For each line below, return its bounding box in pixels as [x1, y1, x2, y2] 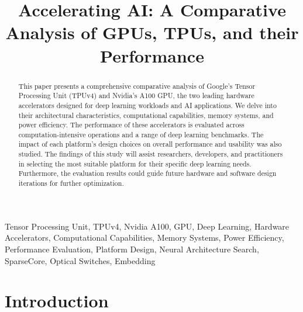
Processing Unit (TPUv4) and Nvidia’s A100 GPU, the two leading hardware [18, 91, 254, 100]
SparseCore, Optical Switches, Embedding [5, 254, 156, 266]
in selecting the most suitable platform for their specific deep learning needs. [18, 158, 252, 168]
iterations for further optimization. [18, 178, 124, 188]
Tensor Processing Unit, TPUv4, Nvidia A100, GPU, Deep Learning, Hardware [5, 220, 290, 232]
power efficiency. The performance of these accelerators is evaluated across [18, 120, 245, 130]
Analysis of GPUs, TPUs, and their [5, 20, 299, 44]
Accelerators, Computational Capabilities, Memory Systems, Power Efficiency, [5, 231, 284, 244]
